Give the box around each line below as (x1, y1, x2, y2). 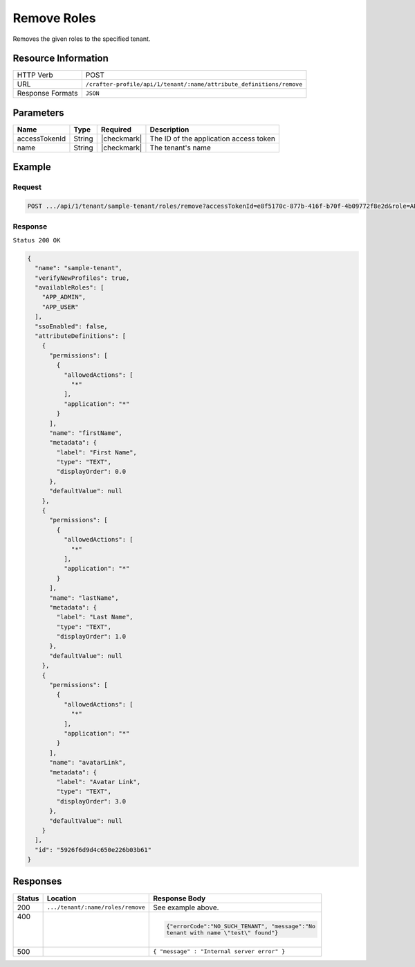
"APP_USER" (41, 303, 79, 311)
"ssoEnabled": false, (35, 322, 109, 330)
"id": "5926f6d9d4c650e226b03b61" (35, 846, 152, 853)
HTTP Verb (17, 70, 53, 80)
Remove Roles (12, 10, 96, 26)
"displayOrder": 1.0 (56, 632, 127, 641)
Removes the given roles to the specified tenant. (12, 35, 151, 43)
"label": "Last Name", (56, 613, 134, 621)
